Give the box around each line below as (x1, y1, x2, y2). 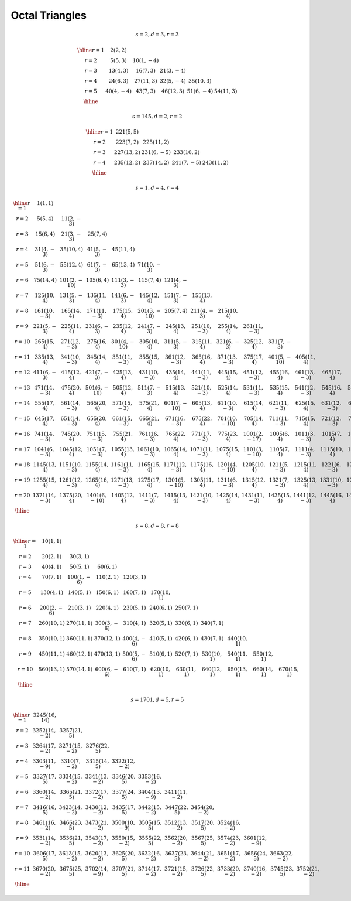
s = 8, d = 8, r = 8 (135, 522, 180, 529)
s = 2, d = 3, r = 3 (135, 31, 180, 38)
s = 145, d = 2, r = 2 (132, 113, 183, 120)
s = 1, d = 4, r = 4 (135, 185, 180, 191)
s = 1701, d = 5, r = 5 (130, 697, 184, 703)
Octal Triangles (11, 9, 87, 22)
